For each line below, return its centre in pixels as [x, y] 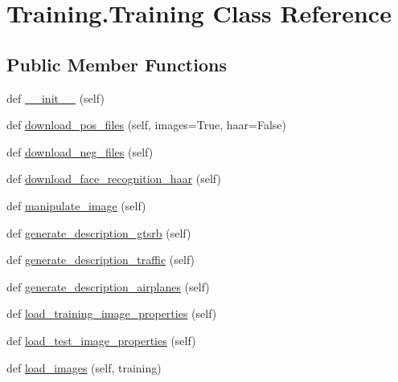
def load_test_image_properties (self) [101, 340]
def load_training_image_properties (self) [112, 313]
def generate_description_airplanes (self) [108, 286]
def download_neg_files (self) [80, 151]
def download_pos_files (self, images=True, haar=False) [146, 125]
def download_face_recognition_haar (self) [114, 179]
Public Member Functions [117, 64]
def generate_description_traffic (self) [101, 260]
